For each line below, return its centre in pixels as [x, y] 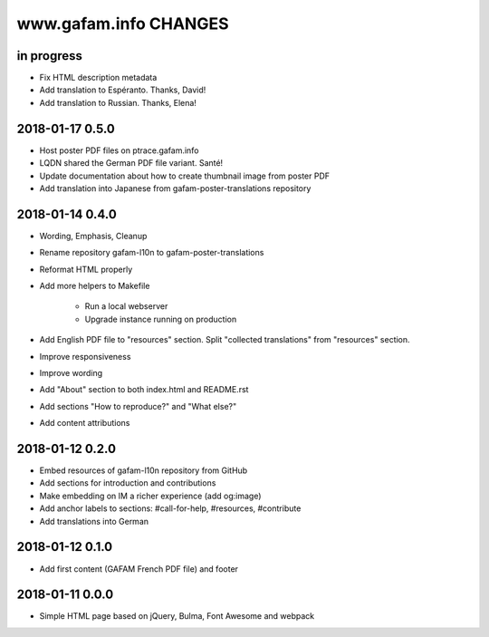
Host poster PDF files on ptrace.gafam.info [119, 150]
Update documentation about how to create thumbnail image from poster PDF [185, 176]
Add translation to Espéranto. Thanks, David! [123, 90]
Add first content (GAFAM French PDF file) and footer [139, 569]
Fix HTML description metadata [98, 78]
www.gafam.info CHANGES [123, 24]
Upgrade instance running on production [161, 319]
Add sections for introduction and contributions [128, 483]
